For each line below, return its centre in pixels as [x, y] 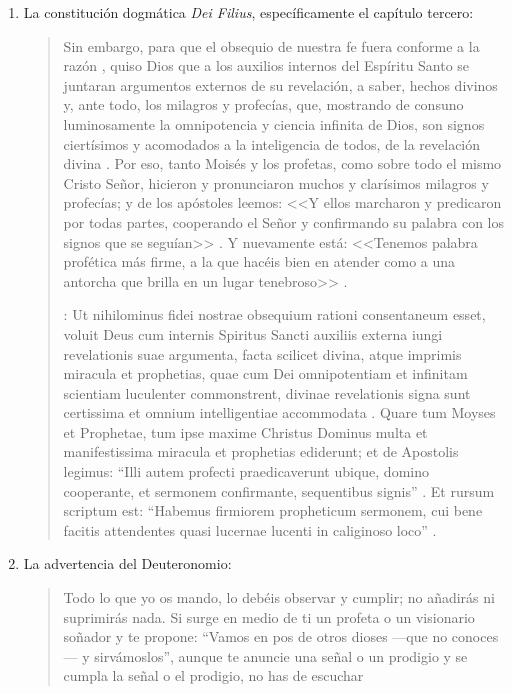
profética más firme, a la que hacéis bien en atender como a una [259, 261]
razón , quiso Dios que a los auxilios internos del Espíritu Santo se [266, 65]
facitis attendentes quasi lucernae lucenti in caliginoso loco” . [250, 529]
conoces [475, 636]
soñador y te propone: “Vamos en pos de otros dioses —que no [255, 636]
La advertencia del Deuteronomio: [127, 563]
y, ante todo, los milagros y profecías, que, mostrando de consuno [263, 104]
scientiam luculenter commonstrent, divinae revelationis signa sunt [267, 392]
